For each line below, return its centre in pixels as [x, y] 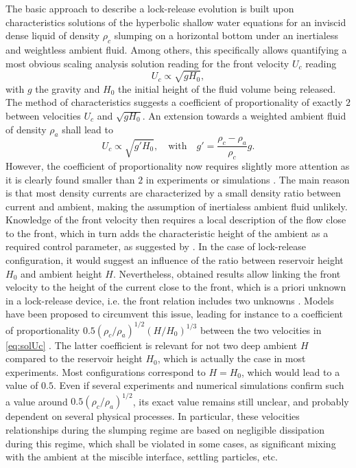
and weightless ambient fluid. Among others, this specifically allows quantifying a [176, 49]
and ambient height [61, 273]
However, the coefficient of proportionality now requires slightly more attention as [178, 165]
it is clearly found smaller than [70, 179]
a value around [37, 401]
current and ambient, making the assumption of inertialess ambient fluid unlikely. [177, 206]
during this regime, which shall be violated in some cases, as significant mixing [171, 443]
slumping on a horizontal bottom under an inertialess [226, 35]
